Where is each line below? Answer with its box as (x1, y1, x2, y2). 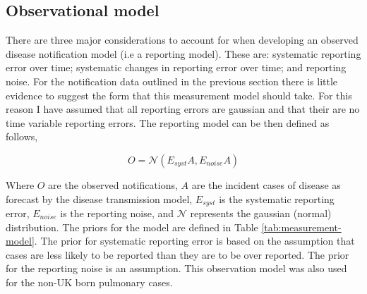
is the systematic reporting (219, 191, 335, 206)
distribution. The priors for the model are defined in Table (6, 219, 258, 234)
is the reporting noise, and (60, 206, 174, 220)
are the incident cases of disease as (191, 177, 341, 192)
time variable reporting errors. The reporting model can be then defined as (6, 115, 330, 130)
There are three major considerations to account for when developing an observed (6, 32, 359, 47)
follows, (6, 129, 38, 144)
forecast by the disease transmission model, (6, 191, 193, 206)
